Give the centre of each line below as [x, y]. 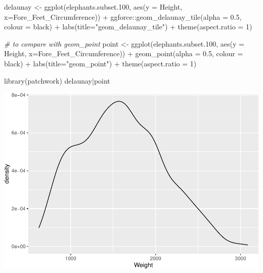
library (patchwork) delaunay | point [57, 80]
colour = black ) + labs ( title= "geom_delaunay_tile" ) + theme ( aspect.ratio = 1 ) [128, 27]
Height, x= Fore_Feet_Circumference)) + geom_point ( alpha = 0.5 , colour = [124, 53]
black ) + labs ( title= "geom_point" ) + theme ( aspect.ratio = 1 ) [100, 63]
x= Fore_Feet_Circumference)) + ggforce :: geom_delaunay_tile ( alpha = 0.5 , [123, 16]
